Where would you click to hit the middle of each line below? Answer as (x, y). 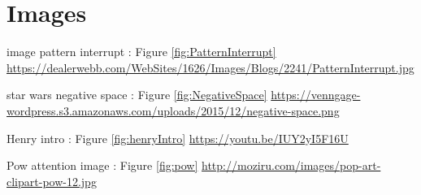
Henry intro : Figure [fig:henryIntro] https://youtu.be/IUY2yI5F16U (178, 138)
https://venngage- (316, 95)
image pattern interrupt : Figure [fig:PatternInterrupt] (141, 52)
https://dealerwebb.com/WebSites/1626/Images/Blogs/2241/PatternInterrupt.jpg (210, 67)
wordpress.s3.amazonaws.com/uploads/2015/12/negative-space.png (173, 110)
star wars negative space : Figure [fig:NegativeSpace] (137, 95)
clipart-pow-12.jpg (52, 181)
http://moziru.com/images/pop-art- (291, 165)
